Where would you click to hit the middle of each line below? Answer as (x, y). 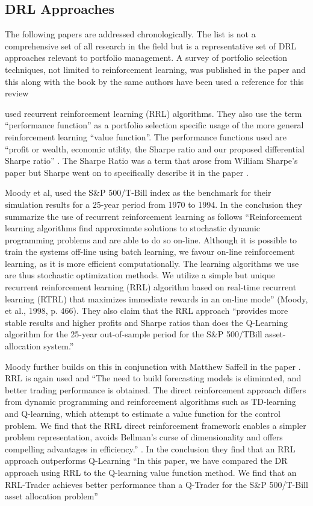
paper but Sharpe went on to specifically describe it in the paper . (127, 172)
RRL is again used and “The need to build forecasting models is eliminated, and (153, 378)
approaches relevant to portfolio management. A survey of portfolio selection (146, 58)
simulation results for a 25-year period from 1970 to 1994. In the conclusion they (154, 204)
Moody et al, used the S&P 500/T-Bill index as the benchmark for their (138, 192)
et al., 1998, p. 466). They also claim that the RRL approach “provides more (147, 311)
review (17, 93)
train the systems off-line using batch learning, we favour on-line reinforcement (150, 251)
